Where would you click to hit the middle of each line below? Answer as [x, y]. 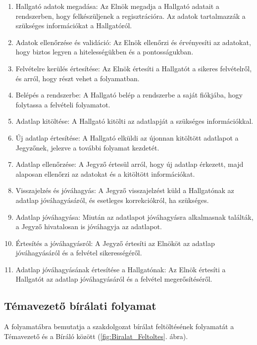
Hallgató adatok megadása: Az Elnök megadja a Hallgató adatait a [117, 6]
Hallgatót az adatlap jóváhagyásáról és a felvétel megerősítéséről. [114, 279]
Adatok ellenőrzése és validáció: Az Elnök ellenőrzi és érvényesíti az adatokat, [133, 42]
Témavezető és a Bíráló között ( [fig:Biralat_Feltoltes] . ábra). [96, 336]
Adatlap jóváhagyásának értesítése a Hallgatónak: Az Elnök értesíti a [121, 269]
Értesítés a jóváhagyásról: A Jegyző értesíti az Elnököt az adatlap [115, 243]
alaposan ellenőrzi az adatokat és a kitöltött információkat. [105, 173]
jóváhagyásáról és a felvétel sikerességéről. [79, 253]
